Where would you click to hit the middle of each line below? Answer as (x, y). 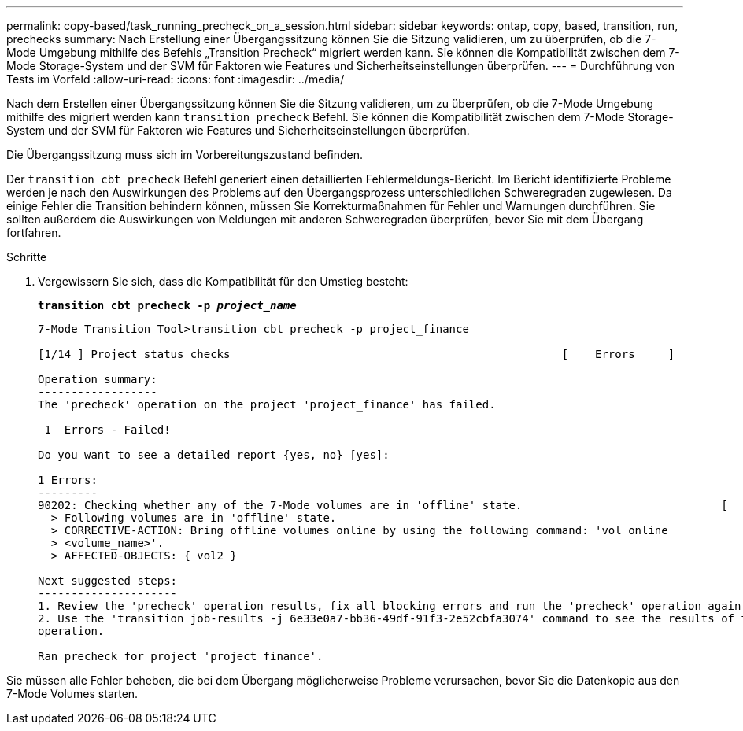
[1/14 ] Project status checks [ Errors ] (357, 354)
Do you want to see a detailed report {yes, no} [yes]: (214, 455)
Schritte (27, 257)
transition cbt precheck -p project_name (167, 305)
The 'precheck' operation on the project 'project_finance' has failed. (267, 404)
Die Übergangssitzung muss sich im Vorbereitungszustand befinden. (185, 155)
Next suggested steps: (108, 581)
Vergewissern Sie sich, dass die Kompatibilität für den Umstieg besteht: (223, 281)
